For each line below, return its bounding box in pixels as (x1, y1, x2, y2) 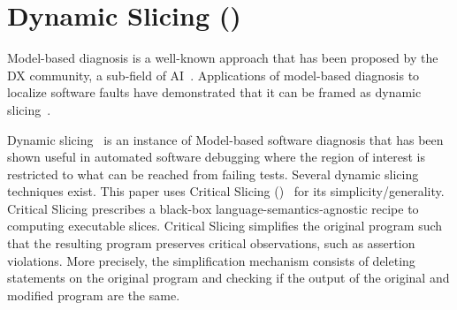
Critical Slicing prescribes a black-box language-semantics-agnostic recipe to (7, 199, 419, 217)
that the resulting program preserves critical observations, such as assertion (7, 234, 415, 253)
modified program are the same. (7, 285, 180, 304)
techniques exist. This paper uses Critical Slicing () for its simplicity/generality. (7, 182, 445, 200)
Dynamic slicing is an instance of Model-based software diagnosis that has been (7, 130, 444, 148)
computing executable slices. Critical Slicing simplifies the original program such (7, 216, 443, 235)
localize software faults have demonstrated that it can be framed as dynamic (7, 83, 422, 102)
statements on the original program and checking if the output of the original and (7, 268, 450, 287)
